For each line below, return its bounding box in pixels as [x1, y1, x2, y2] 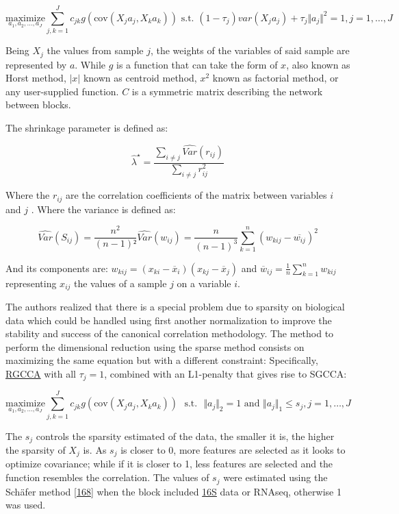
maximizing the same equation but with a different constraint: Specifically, [5, 353, 318, 367]
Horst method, [5, 71, 66, 85]
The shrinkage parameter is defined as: [5, 120, 168, 134]
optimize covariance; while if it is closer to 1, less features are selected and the [5, 456, 333, 471]
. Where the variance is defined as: [31, 201, 176, 216]
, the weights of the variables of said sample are [150, 43, 350, 58]
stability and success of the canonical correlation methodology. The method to [5, 326, 334, 341]
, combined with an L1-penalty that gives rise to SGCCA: [104, 367, 347, 380]
